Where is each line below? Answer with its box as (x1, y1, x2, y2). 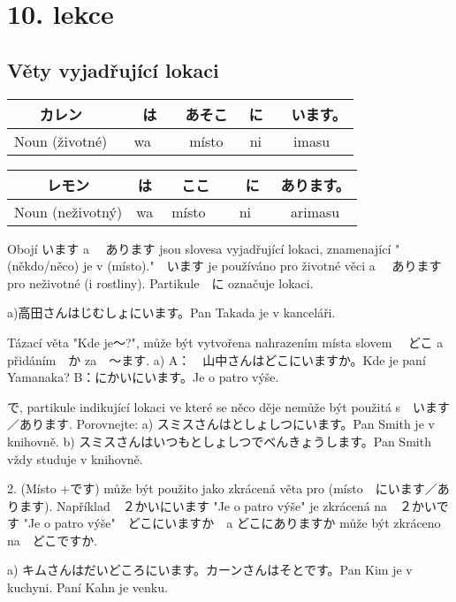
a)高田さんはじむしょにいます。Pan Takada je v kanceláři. (7, 303, 336, 322)
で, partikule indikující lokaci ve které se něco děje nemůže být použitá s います (7, 397, 451, 415)
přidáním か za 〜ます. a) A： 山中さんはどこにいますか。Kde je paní (7, 350, 426, 369)
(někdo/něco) (7, 256, 80, 275)
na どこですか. (7, 530, 98, 549)
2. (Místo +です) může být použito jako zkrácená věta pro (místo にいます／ (7, 479, 437, 498)
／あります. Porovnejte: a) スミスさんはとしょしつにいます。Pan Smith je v (7, 415, 435, 433)
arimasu (290, 201, 340, 222)
